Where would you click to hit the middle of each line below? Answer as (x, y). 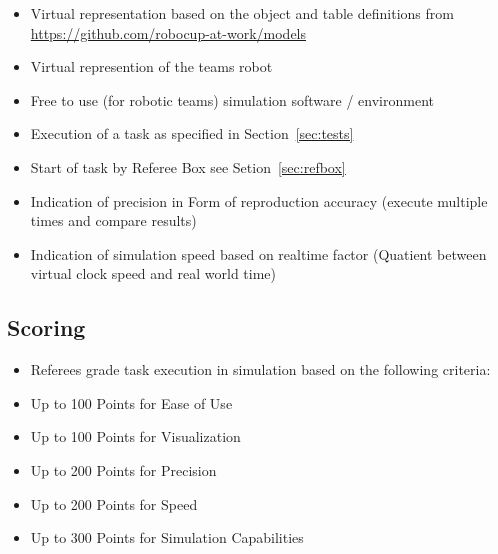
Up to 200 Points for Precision (123, 469)
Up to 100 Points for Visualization (135, 436)
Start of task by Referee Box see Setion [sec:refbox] (188, 166)
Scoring (46, 327)
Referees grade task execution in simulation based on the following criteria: (260, 369)
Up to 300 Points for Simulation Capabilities (167, 537)
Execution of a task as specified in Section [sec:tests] (192, 133)
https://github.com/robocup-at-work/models (168, 32)
